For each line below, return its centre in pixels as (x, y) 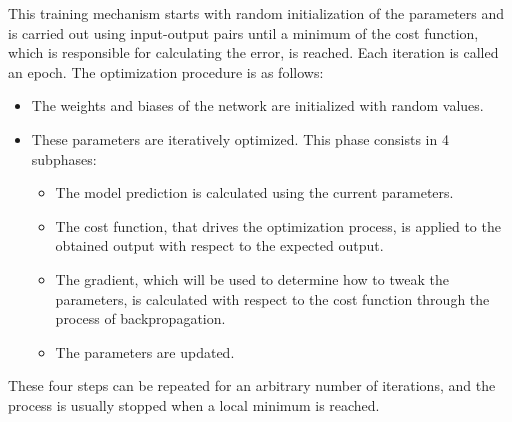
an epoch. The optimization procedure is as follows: (166, 71)
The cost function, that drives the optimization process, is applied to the (278, 225)
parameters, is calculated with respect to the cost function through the (272, 298)
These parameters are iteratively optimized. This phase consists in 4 (240, 138)
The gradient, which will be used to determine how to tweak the (252, 278)
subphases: (64, 158)
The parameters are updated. (145, 351)
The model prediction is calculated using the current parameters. (254, 192)
